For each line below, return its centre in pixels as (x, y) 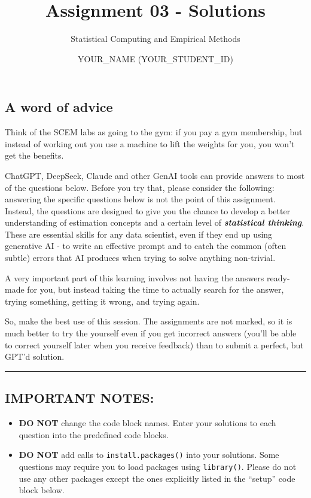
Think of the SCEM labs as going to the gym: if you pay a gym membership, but (154, 132)
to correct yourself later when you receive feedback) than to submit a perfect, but (154, 344)
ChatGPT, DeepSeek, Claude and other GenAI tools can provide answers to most (155, 175)
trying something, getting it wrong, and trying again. (102, 301)
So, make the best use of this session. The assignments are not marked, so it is (149, 321)
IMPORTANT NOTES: (80, 398)
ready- (278, 277)
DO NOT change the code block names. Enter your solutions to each (147, 423)
